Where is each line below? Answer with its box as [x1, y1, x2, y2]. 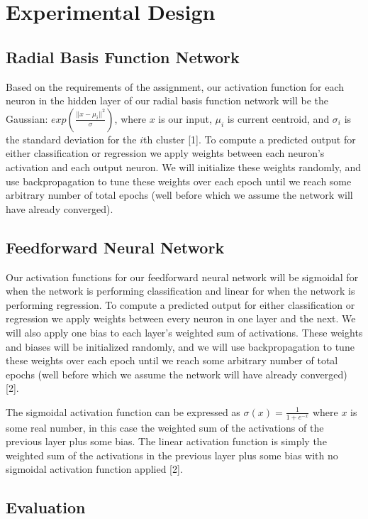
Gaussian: [6, 111, 48, 126]
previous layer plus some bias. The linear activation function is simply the [6, 434, 327, 449]
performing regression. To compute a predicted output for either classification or [6, 297, 355, 312]
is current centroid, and [227, 111, 330, 126]
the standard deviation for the [6, 131, 137, 146]
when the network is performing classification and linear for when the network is [6, 283, 355, 298]
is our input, [158, 111, 212, 126]
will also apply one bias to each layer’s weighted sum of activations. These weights [6, 324, 363, 339]
